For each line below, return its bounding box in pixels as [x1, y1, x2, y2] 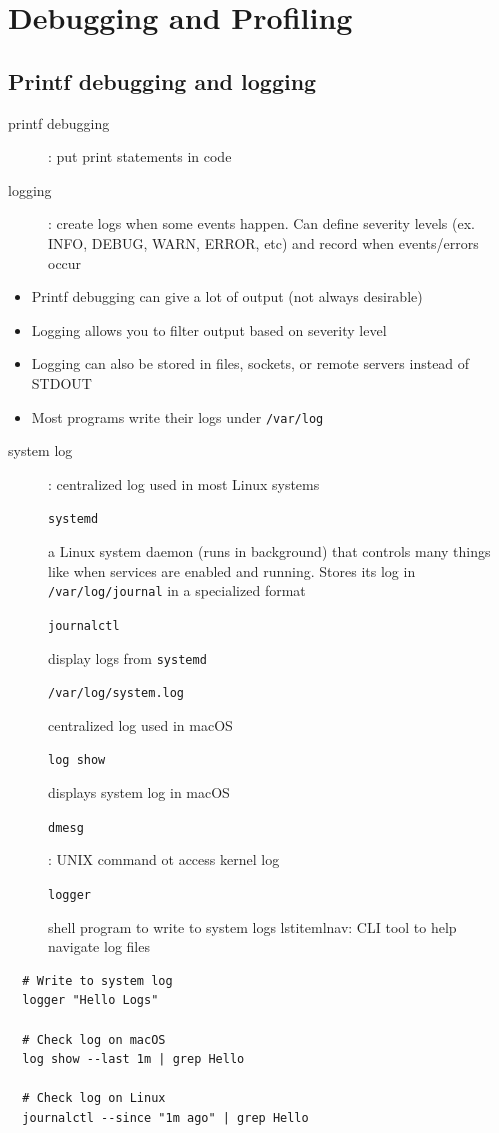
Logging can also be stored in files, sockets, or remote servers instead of [31, 353, 470, 374]
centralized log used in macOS [48, 714, 233, 735]
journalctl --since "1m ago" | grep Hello [22, 1110, 309, 1125]
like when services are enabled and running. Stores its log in [48, 560, 416, 581]
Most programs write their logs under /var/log [31, 406, 324, 427]
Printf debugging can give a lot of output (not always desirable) [31, 286, 423, 307]
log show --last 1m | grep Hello [22, 1052, 245, 1067]
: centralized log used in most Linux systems [48, 473, 320, 494]
